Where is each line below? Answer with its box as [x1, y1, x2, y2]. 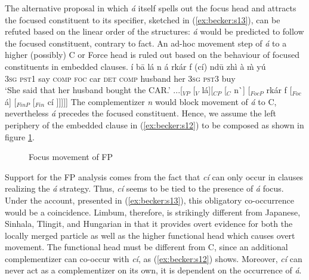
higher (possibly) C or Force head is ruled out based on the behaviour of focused [5, 48, 299, 61]
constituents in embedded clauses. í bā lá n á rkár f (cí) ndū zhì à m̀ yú [5, 60, 266, 72]
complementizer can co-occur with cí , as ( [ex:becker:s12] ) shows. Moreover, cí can [5, 252, 302, 264]
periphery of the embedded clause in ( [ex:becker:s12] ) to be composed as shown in [5, 118, 304, 131]
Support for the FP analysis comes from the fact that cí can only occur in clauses [5, 170, 304, 183]
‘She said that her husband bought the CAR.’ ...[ [5, 84, 183, 96]
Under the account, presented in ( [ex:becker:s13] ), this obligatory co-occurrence [5, 193, 295, 206]
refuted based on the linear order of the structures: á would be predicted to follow [5, 25, 304, 38]
